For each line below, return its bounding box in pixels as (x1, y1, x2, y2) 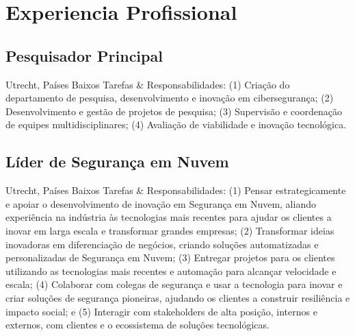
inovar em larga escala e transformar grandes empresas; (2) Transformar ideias (5, 223, 334, 237)
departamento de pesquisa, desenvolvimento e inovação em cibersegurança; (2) (5, 91, 334, 105)
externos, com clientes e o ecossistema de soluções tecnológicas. (5, 317, 269, 332)
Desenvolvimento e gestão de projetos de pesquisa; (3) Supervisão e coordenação (5, 104, 342, 118)
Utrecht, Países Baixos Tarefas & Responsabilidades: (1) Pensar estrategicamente (5, 183, 346, 197)
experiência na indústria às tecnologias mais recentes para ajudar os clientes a (5, 210, 332, 224)
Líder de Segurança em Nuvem (5, 151, 229, 172)
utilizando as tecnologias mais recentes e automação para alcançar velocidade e (5, 263, 337, 278)
